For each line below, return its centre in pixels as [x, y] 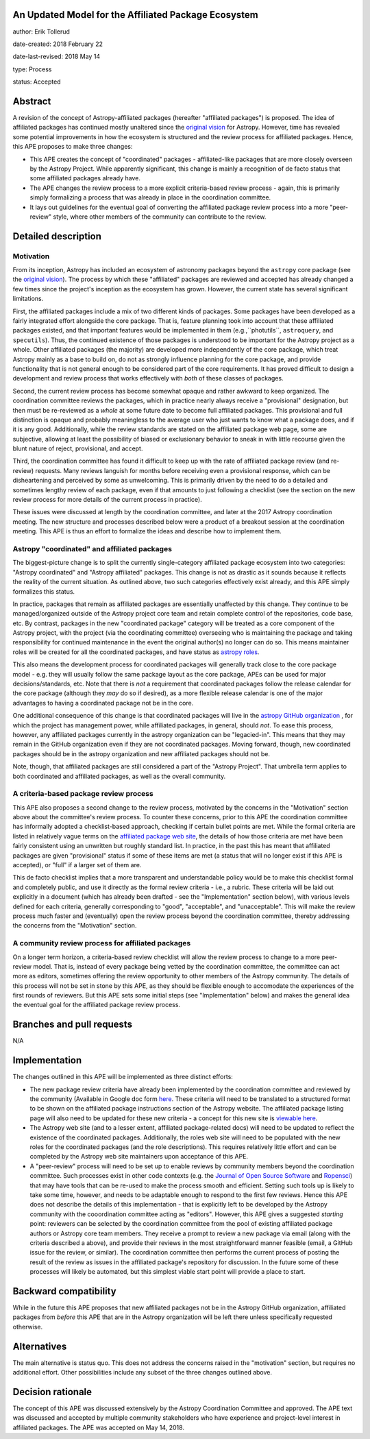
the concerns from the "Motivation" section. [75, 926]
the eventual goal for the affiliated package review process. [97, 1005]
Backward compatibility [64, 1291]
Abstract [32, 101]
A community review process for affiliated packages [102, 943]
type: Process [32, 69]
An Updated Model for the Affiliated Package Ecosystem [135, 15]
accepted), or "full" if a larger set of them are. [77, 865]
